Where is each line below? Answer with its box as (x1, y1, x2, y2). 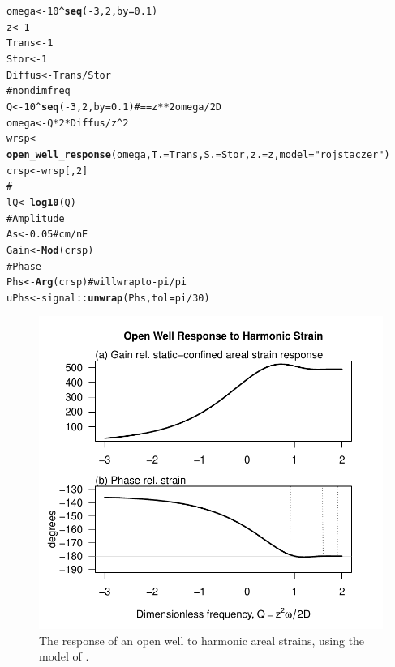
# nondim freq (6, 85, 71, 97)
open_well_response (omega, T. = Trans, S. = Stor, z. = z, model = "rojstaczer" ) (6, 148, 390, 160)
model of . (39, 648, 89, 665)
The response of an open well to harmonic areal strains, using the (39, 631, 365, 648)
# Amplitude (6, 212, 65, 224)
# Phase (6, 260, 41, 272)
